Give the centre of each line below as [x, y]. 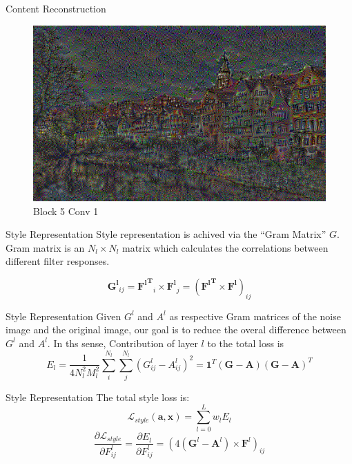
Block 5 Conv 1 [66, 211]
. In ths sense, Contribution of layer [123, 343]
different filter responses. [58, 261]
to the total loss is [246, 343]
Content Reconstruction [56, 8]
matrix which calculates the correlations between [225, 247]
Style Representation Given [63, 316]
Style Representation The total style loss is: [98, 397]
